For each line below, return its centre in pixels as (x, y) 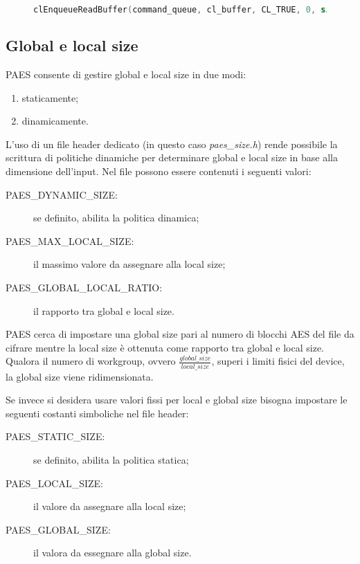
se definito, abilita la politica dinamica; (116, 218)
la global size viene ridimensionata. (80, 376)
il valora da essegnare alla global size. (112, 553)
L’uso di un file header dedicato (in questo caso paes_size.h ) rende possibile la (172, 144)
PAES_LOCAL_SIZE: (55, 483)
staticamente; (50, 97)
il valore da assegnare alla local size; (110, 506)
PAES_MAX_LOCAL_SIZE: (70, 240)
